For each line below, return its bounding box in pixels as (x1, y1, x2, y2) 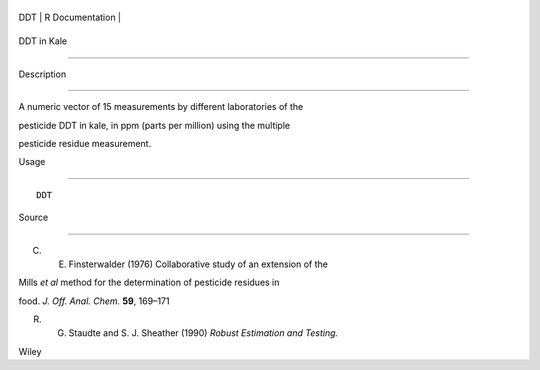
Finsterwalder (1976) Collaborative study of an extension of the (68, 258, 329, 270)
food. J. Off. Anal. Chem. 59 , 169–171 (18, 295, 170, 307)
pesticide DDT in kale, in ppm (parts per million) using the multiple (18, 119, 290, 131)
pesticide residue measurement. (18, 137, 152, 149)
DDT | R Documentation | (18, 11, 122, 23)
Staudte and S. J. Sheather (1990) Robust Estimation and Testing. (68, 327, 339, 339)
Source (18, 211, 49, 224)
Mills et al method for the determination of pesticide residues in (18, 276, 280, 289)
